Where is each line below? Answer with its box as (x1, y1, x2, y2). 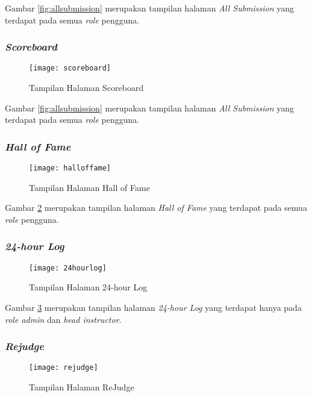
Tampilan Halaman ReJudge (29, 381, 134, 393)
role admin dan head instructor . (5, 313, 122, 325)
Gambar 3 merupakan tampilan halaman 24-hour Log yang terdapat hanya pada (5, 301, 302, 313)
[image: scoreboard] (29, 64, 111, 73)
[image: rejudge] (29, 363, 98, 372)
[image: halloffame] (29, 164, 111, 173)
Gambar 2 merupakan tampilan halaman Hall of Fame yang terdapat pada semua (5, 201, 307, 214)
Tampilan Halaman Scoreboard (29, 81, 144, 94)
